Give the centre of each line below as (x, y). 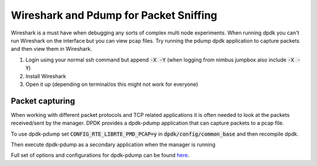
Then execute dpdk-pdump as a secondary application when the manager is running (113, 144)
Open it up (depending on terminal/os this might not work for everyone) (112, 84)
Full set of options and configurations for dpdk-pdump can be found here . (100, 155)
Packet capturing (43, 101)
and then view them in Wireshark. (51, 49)
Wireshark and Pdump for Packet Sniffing (114, 15)
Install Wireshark (46, 76)
